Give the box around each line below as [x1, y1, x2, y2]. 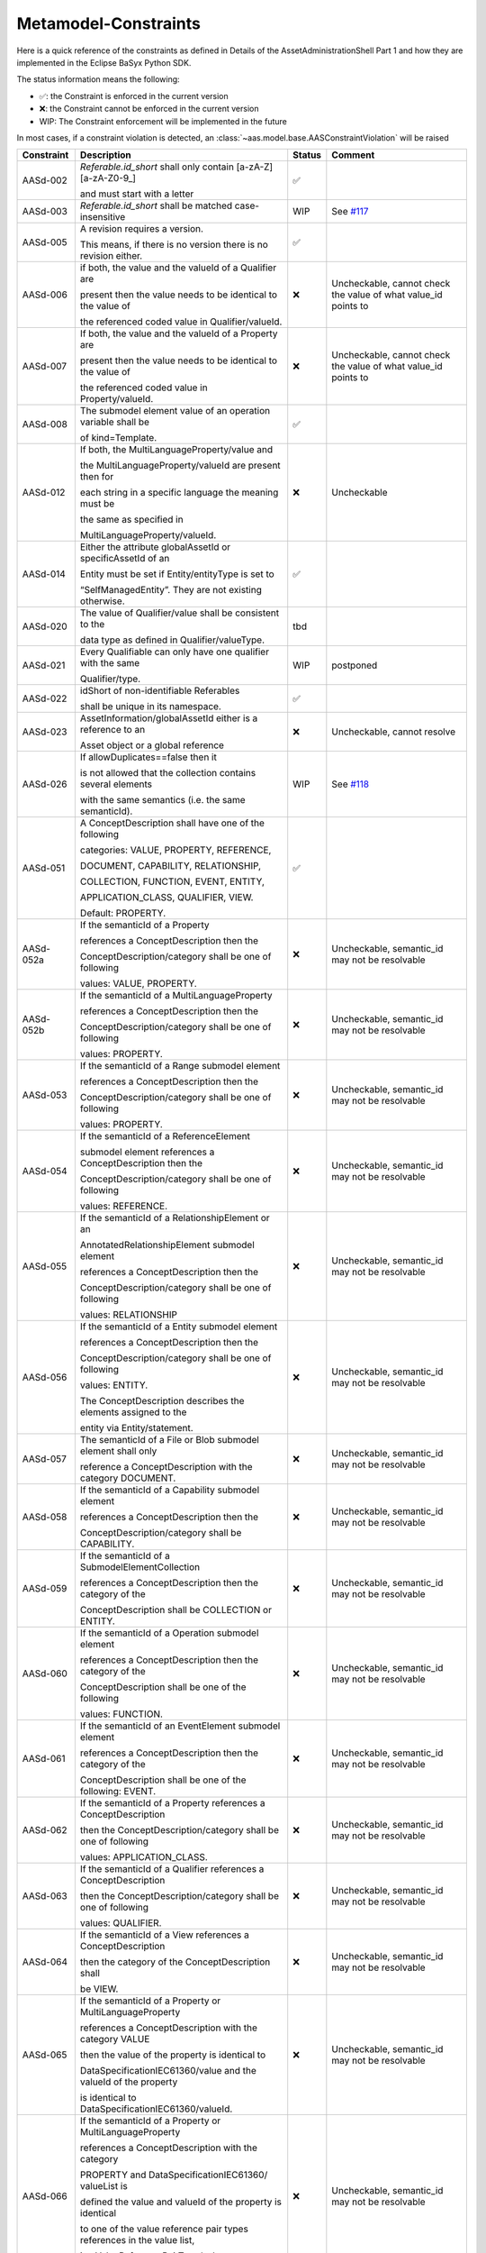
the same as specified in [79, 514, 184, 526]
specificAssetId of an [79, 552, 170, 565]
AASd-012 [22, 487, 66, 499]
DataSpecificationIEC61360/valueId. [79, 2102, 233, 2115]
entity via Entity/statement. [79, 1422, 193, 1435]
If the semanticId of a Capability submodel [79, 1483, 260, 1496]
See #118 [331, 778, 370, 790]
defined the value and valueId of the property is [79, 2195, 283, 2208]
